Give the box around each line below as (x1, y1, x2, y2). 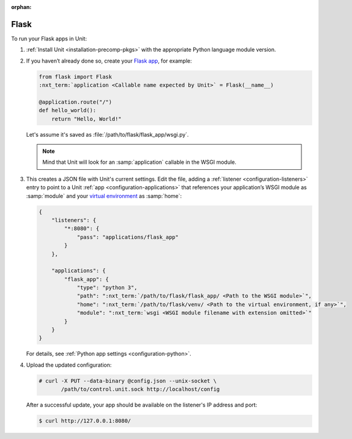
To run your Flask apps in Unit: (11, 35, 87, 42)
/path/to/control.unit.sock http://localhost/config (61, 386, 220, 393)
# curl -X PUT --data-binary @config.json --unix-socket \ (39, 377, 217, 384)
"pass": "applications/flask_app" (76, 234, 179, 240)
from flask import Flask (39, 73, 113, 80)
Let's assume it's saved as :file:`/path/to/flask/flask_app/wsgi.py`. (26, 131, 189, 138)
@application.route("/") (39, 98, 113, 105)
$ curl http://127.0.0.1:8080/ (39, 417, 132, 425)
